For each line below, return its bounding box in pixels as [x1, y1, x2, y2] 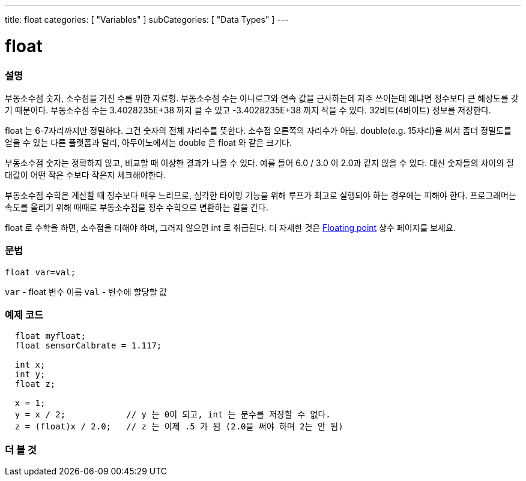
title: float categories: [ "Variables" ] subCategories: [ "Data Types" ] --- [5, 14, 289, 25]
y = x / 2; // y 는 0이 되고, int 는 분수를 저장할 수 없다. [14, 410, 331, 420]
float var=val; [5, 267, 76, 277]
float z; [14, 379, 56, 389]
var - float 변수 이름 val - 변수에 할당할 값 [5, 286, 168, 297]
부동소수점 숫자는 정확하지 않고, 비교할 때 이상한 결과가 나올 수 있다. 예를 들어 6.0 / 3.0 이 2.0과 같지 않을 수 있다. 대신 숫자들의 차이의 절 [5, 157, 514, 168]
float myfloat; [14, 331, 86, 341]
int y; [14, 369, 46, 380]
